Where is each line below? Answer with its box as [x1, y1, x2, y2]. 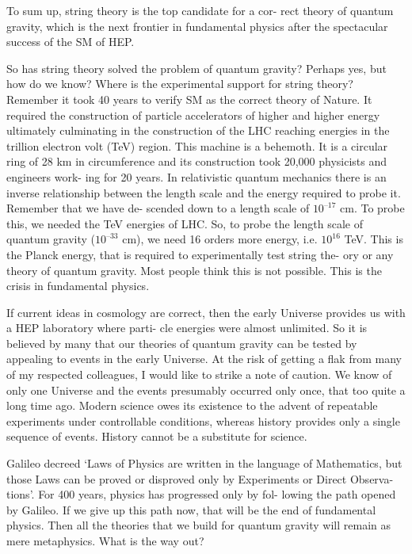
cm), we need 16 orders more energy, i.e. [122, 231, 318, 247]
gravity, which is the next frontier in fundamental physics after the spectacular [6, 17, 388, 34]
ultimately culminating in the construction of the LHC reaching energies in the [6, 122, 390, 139]
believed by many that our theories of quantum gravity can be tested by [6, 334, 357, 351]
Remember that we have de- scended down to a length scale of [6, 200, 310, 216]
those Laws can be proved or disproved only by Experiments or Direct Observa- [6, 470, 394, 487]
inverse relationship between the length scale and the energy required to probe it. [6, 184, 401, 201]
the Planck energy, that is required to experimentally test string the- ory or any [6, 246, 394, 262]
